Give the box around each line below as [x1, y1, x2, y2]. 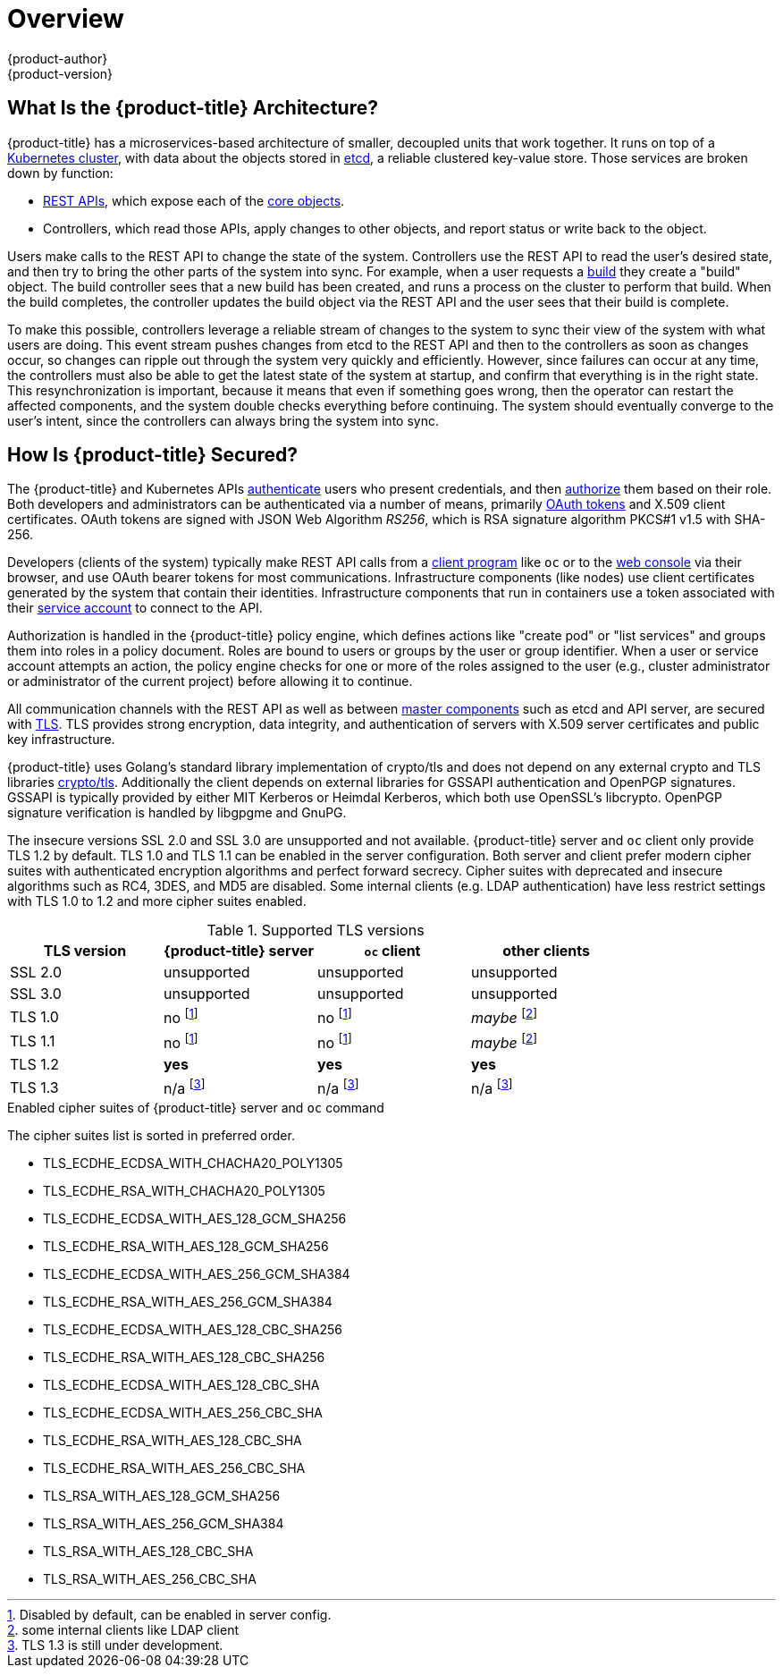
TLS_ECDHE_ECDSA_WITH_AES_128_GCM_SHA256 [43, 1211, 347, 1227]
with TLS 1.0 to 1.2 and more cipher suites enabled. [7, 893, 307, 909]
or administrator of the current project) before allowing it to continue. [7, 673, 413, 689]
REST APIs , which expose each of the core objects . [43, 192, 345, 208]
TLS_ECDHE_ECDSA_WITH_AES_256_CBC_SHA [43, 1405, 324, 1421]
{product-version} [7, 65, 114, 81]
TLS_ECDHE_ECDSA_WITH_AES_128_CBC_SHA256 [43, 1322, 343, 1338]
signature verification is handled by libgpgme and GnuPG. [7, 805, 347, 821]
